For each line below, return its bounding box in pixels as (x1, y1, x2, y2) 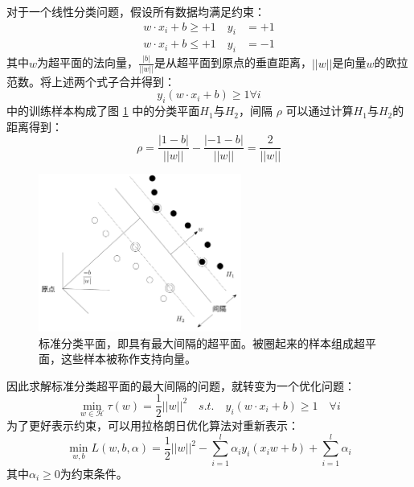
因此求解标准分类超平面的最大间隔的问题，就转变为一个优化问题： (6, 377, 355, 394)
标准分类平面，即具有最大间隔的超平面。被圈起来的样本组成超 (39, 334, 365, 351)
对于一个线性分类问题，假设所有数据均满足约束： (6, 3, 265, 19)
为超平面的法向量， (37, 54, 139, 71)
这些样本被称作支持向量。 (60, 350, 196, 367)
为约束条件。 (59, 464, 128, 481)
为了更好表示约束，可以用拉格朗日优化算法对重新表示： (6, 417, 299, 434)
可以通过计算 (285, 102, 354, 119)
